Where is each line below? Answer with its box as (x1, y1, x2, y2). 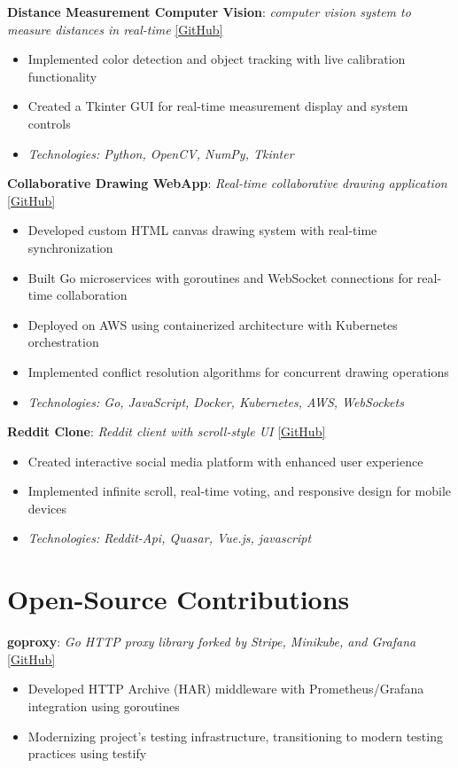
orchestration (27, 333, 99, 351)
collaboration (56, 286, 128, 304)
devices (27, 498, 67, 517)
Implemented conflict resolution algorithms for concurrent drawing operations (27, 362, 449, 380)
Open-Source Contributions (7, 581, 350, 617)
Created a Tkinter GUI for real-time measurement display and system (27, 97, 408, 115)
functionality (27, 67, 97, 85)
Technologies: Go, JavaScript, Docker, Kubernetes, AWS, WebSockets (27, 392, 404, 411)
